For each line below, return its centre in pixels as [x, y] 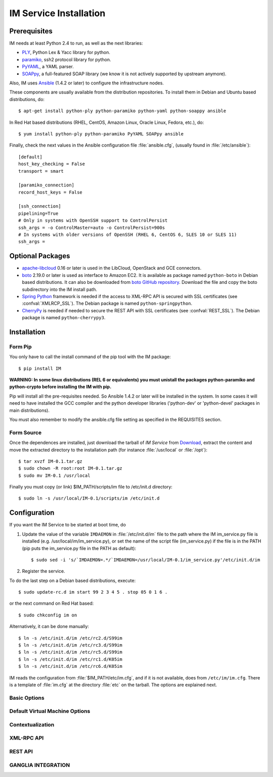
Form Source [26, 432]
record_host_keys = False [51, 192]
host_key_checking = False [52, 164]
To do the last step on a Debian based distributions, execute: [73, 580]
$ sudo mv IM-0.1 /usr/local [54, 475]
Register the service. [43, 571]
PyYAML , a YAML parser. [48, 67]
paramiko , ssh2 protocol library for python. [66, 59]
